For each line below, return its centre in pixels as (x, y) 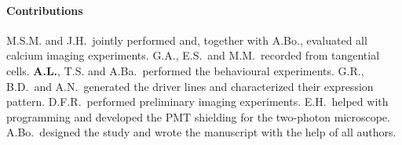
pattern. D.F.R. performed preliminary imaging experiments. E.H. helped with (197, 101)
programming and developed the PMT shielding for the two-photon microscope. (198, 116)
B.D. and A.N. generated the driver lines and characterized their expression (190, 86)
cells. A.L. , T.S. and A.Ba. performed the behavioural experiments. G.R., (185, 70)
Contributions (45, 10)
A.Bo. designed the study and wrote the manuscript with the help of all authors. (201, 132)
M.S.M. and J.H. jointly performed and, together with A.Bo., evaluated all (187, 40)
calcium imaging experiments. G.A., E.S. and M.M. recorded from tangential (193, 55)
